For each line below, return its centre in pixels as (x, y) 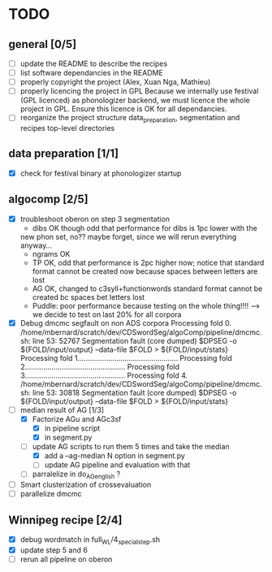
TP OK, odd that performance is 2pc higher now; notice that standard (148, 262)
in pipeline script (72, 428)
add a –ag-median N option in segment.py (114, 456)
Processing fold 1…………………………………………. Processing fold (126, 357)
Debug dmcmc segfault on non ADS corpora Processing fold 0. (125, 323)
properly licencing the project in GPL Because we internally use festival (139, 91)
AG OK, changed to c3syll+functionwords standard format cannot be (147, 288)
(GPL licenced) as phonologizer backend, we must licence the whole (135, 100)
